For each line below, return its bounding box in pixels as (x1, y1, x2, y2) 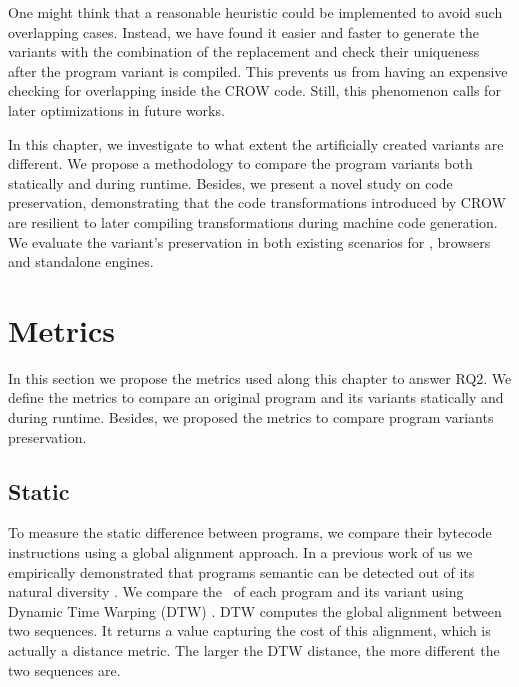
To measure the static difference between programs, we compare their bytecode (8, 522, 492, 543)
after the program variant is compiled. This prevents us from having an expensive (8, 60, 508, 81)
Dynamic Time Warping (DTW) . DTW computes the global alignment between (8, 600, 502, 621)
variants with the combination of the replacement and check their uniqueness (8, 41, 480, 62)
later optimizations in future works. (8, 99, 225, 120)
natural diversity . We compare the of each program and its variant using (8, 581, 464, 602)
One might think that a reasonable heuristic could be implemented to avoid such (8, 2, 503, 22)
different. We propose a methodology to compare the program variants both (8, 153, 473, 174)
